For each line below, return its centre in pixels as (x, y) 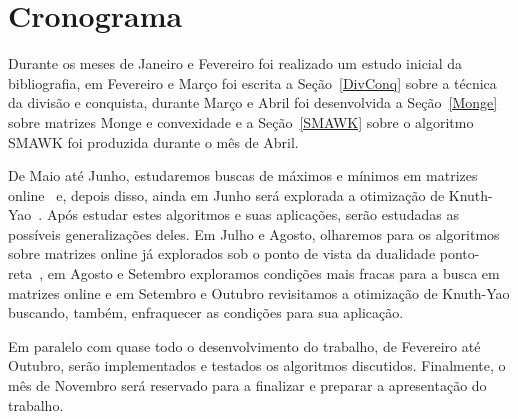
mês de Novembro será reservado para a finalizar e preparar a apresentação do (247, 385)
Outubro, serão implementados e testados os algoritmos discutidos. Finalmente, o (257, 365)
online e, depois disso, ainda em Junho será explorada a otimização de (226, 194)
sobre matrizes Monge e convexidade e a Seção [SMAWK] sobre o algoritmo (241, 121)
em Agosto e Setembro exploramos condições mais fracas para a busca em (273, 273)
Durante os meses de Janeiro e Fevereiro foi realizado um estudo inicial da (235, 63)
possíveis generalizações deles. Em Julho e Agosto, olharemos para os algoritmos (254, 233)
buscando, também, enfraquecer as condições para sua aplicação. (206, 312)
